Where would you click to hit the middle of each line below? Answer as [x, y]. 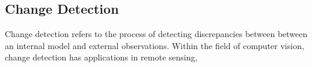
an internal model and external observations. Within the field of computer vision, [154, 45]
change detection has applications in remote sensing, [101, 57]
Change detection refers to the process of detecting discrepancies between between [156, 34]
